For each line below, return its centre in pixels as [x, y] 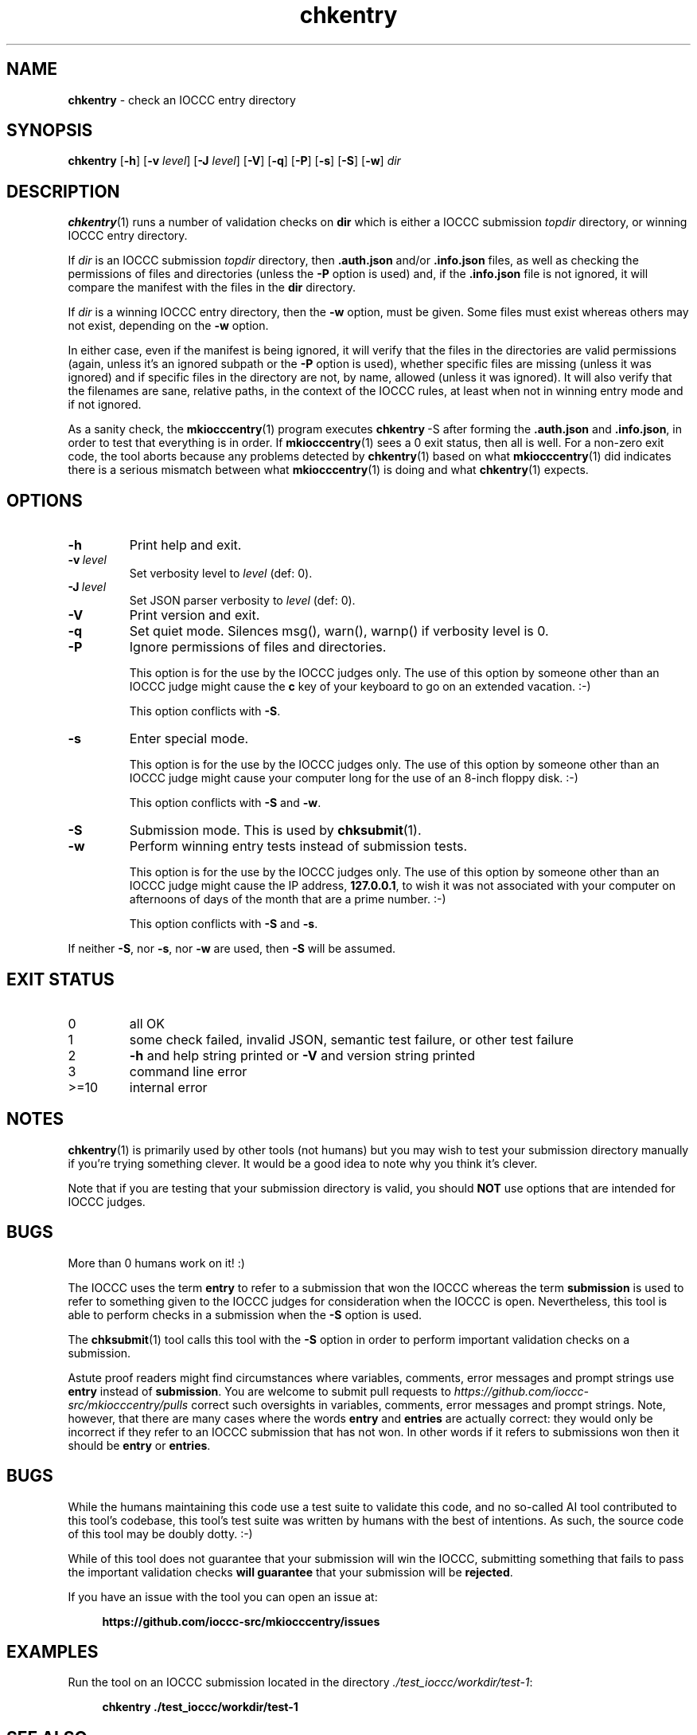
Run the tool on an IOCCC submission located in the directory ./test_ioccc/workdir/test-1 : [300, 1682]
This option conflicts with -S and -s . [224, 924]
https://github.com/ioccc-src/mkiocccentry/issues [241, 1621]
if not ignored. [105, 405]
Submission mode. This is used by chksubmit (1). [275, 830]
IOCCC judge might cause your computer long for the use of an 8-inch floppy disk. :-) [354, 778]
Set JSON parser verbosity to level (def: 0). [242, 601]
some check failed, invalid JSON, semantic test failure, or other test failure [351, 1039]
